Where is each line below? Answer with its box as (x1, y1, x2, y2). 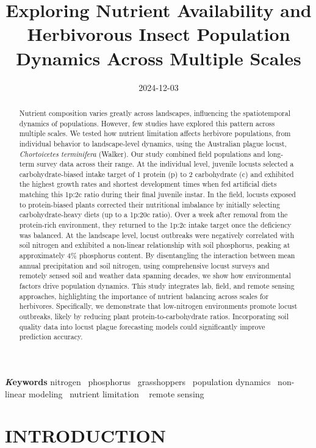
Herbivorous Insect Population (27, 21, 290, 46)
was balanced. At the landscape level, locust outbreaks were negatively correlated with (19, 229, 295, 240)
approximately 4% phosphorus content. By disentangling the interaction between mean (19, 250, 295, 261)
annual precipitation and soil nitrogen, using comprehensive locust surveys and (19, 260, 270, 270)
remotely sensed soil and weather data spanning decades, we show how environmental (19, 270, 291, 281)
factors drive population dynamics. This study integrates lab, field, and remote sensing (19, 281, 295, 291)
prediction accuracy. (19, 331, 83, 342)
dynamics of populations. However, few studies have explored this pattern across (19, 118, 275, 128)
